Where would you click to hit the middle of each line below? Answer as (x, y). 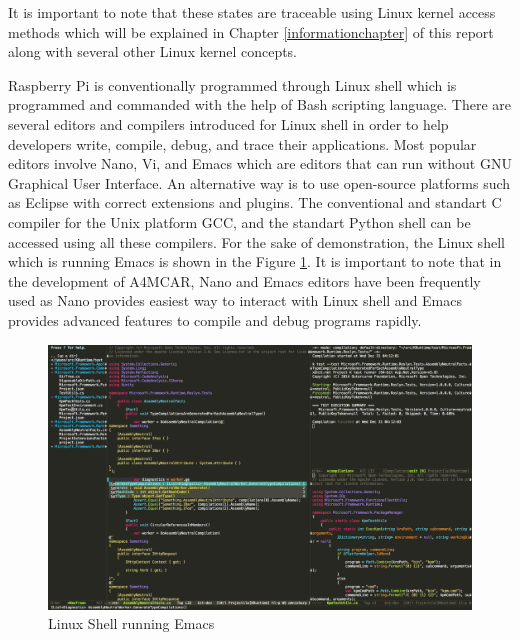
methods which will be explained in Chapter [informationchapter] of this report (251, 31)
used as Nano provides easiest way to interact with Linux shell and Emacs (235, 300)
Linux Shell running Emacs (131, 623)
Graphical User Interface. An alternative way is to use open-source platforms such (259, 182)
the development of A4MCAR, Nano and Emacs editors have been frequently (244, 280)
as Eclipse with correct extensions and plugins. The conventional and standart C (255, 202)
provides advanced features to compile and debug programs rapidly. (215, 319)
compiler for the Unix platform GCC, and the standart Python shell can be (239, 221)
